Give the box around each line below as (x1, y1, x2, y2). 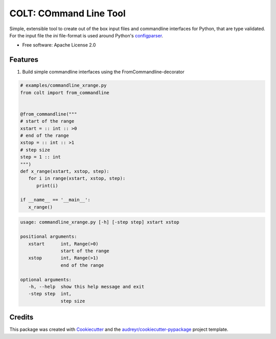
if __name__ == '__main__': (20, 197, 90, 203)
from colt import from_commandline (20, 89, 109, 96)
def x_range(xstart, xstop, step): (20, 168, 109, 174)
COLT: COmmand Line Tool (9, 8, 126, 19)
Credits (9, 313, 34, 322)
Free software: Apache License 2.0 (22, 42, 96, 48)
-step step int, (28, 291, 72, 297)
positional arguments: (20, 234, 77, 240)
